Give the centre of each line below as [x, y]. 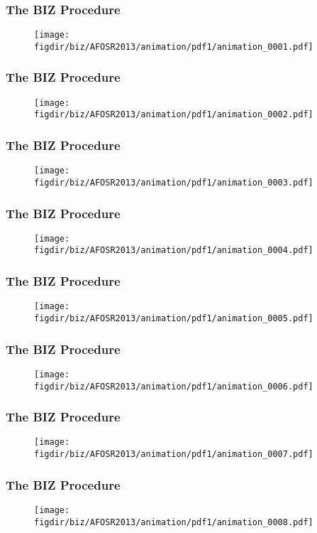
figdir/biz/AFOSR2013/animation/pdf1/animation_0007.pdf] [174, 454]
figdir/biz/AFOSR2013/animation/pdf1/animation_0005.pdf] [174, 318]
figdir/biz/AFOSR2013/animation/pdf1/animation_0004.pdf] [174, 251]
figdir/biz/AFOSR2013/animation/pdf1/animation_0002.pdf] [174, 115]
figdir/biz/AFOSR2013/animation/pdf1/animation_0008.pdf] [174, 522]
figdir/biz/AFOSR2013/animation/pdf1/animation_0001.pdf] [174, 47]
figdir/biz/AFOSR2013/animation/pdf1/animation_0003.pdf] [174, 182]
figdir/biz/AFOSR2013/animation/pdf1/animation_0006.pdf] [174, 386]
